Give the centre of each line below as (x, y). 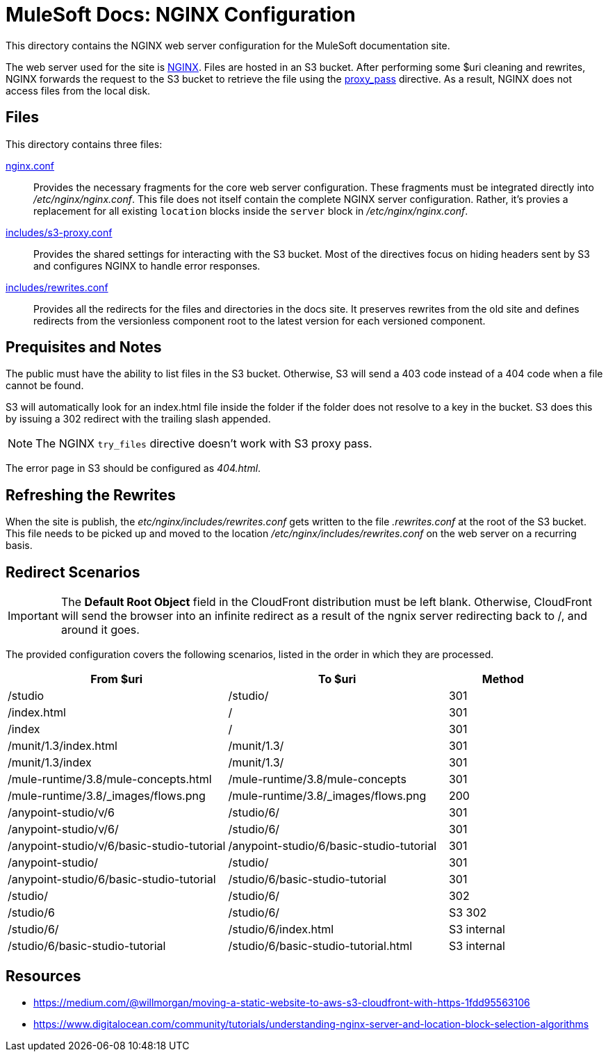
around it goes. (100, 630)
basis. (19, 546)
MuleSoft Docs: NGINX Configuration (181, 15)
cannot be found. (45, 386)
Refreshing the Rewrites (91, 495)
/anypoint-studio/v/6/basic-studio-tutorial (117, 846)
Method (503, 679)
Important (33, 616)
